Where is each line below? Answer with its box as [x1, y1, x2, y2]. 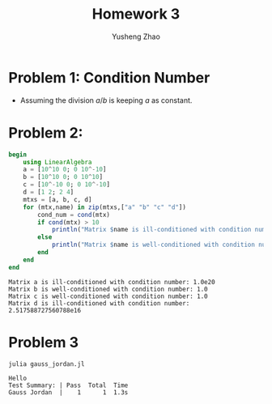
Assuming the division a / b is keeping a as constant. [19, 95, 193, 105]
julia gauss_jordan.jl [8, 359, 85, 368]
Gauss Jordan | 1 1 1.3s [8, 389, 129, 397]
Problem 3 [8, 333, 79, 351]
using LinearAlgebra [23, 158, 92, 166]
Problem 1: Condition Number [8, 68, 210, 87]
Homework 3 [91, 5, 181, 23]
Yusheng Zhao [112, 32, 160, 41]
